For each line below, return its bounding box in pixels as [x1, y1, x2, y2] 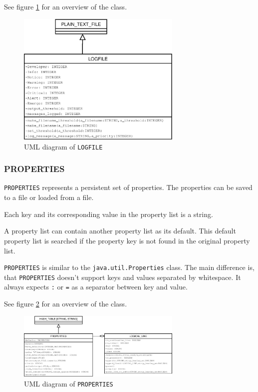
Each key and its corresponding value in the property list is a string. [4, 208, 213, 219]
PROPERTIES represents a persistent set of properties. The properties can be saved [4, 182, 253, 192]
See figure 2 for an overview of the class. [4, 298, 127, 309]
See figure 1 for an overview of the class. [4, 1, 127, 11]
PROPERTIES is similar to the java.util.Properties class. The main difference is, [4, 262, 255, 272]
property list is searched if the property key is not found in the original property [4, 235, 250, 245]
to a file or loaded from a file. [4, 192, 94, 202]
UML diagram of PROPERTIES [24, 378, 113, 388]
